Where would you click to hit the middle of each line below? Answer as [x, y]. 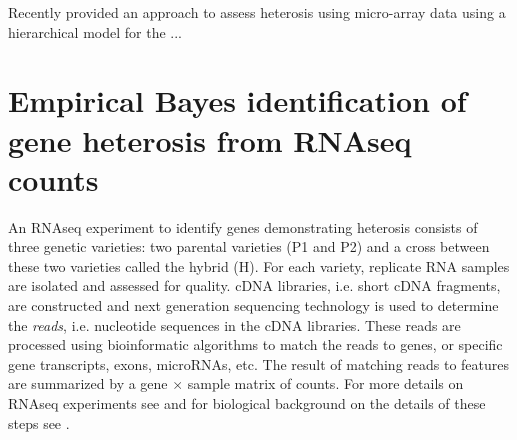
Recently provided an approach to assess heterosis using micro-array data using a [257, 12]
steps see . [39, 422]
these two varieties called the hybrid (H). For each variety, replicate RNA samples [259, 265]
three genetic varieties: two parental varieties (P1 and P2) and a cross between [249, 246]
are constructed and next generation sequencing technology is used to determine [253, 305]
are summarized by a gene [88, 383]
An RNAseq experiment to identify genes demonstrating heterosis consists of [243, 226]
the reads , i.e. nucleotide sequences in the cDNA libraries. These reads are [234, 324]
